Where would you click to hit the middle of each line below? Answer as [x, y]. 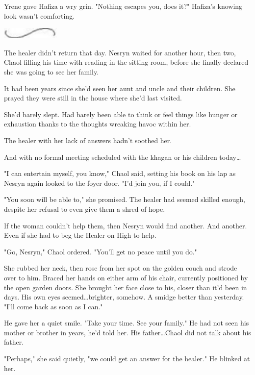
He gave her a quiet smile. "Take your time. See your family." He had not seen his [127, 323]
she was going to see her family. [51, 72]
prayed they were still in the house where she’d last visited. [93, 98]
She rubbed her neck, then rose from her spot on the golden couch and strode [121, 268]
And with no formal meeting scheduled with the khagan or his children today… [123, 157]
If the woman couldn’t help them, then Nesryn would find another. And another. [126, 225]
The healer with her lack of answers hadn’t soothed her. [88, 140]
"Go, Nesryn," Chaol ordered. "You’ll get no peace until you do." [101, 251]
